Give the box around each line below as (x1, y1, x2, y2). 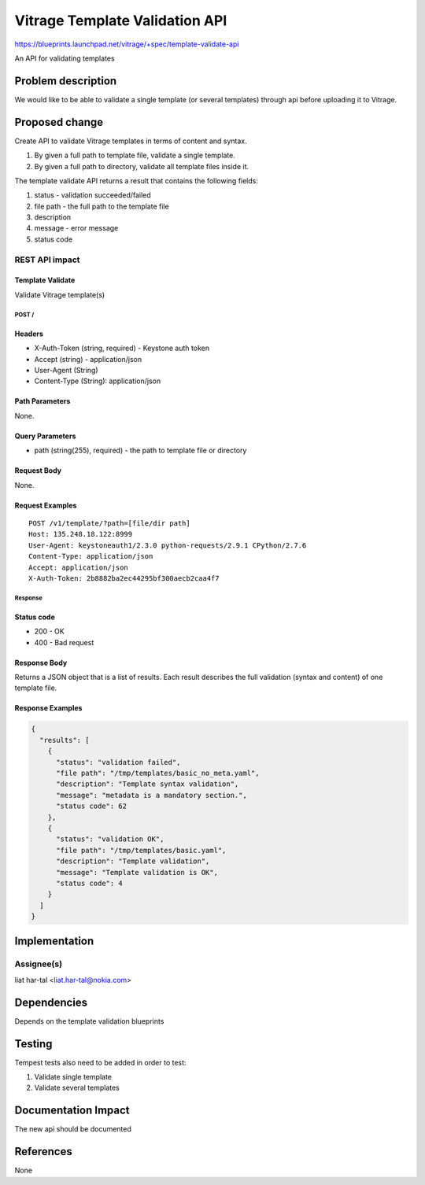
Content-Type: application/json (28, 552, 153, 561)
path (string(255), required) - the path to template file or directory (34, 445, 247, 456)
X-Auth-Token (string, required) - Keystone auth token (34, 343, 210, 353)
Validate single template (34, 1072, 112, 1082)
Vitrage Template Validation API (14, 12, 227, 29)
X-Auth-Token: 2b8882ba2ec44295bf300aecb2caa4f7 (28, 574, 220, 582)
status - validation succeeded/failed (34, 190, 151, 200)
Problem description (14, 74, 117, 87)
